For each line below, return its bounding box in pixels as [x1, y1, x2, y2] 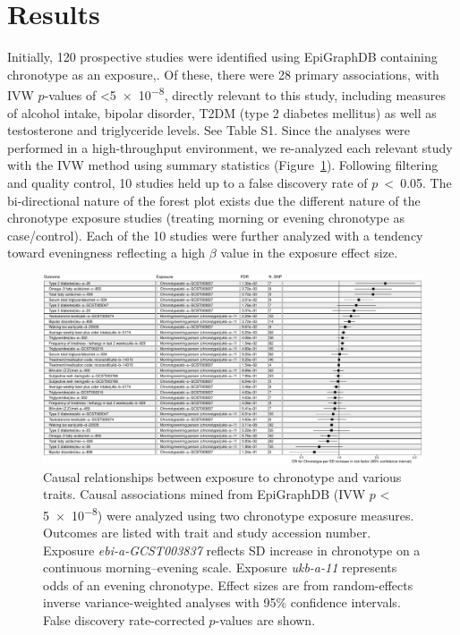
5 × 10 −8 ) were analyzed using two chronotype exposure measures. [43, 503, 414, 524]
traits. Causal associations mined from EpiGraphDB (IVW [43, 485, 366, 504]
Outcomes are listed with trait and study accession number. [43, 522, 371, 541]
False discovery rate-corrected [43, 610, 205, 629]
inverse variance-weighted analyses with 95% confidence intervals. [43, 593, 401, 612]
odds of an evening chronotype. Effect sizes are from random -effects [43, 575, 413, 594]
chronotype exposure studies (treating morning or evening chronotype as [7, 208, 405, 227]
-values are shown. [215, 610, 316, 629]
